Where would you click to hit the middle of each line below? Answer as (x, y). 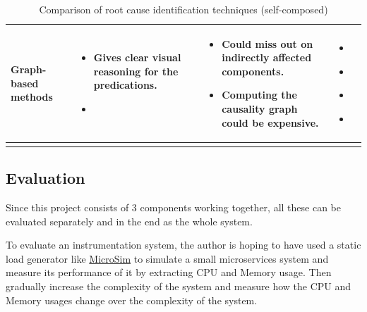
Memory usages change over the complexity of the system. (132, 300)
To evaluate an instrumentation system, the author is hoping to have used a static (183, 245)
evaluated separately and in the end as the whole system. (129, 221)
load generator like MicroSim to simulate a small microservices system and (167, 258)
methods (32, 97)
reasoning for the (136, 71)
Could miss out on (267, 43)
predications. (125, 85)
